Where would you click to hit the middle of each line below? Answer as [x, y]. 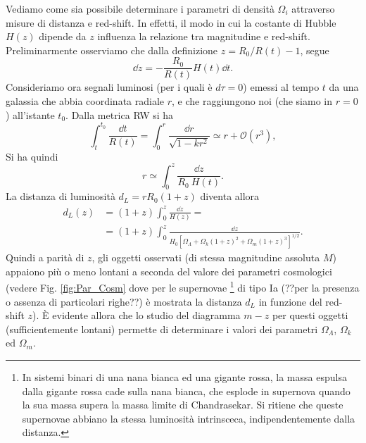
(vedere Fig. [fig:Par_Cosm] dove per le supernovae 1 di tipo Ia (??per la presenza [183, 287]
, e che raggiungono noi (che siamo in [252, 101]
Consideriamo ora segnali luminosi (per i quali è [109, 87]
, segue [315, 50]
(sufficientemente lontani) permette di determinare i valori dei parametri [162, 329]
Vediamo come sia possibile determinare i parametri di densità [140, 8]
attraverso [313, 8]
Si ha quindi [32, 156]
